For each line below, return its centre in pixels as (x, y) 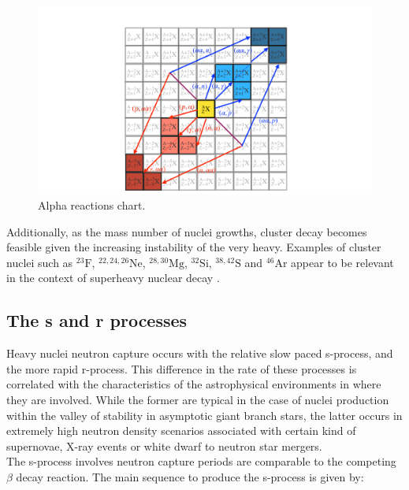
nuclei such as (40, 262)
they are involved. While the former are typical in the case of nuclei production (198, 400)
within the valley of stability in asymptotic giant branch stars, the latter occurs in (204, 415)
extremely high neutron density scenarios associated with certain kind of (181, 431)
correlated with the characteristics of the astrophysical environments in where (194, 384)
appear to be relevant (342, 262)
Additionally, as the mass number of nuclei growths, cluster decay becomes (187, 231)
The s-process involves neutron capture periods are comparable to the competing (201, 461)
